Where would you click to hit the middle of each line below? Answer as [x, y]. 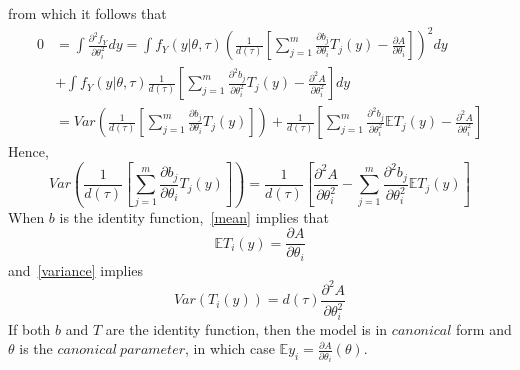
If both [29, 328]
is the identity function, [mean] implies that [194, 216]
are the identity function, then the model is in [246, 328]
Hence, [28, 151]
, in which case [230, 348]
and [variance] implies [76, 269]
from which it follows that [87, 13]
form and [484, 328]
